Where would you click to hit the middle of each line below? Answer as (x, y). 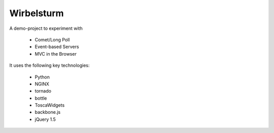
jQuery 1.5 (45, 119)
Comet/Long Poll (52, 39)
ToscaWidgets (50, 105)
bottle (41, 98)
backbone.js (48, 112)
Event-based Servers (57, 47)
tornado (43, 91)
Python (42, 77)
